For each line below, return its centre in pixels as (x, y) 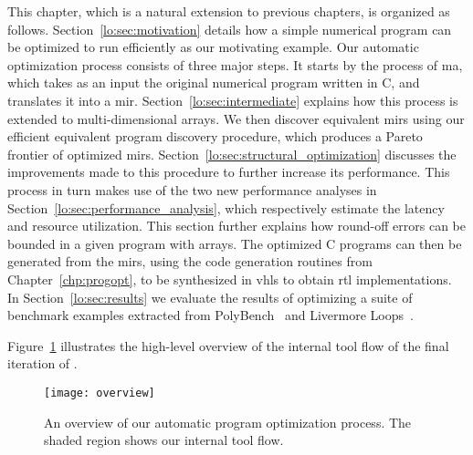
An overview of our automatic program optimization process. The (228, 422)
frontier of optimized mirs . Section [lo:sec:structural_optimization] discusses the (232, 154)
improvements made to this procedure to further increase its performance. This (229, 172)
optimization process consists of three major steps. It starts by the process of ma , (235, 64)
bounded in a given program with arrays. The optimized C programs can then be (235, 243)
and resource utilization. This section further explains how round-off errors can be (236, 226)
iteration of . (42, 363)
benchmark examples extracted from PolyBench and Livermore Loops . (210, 315)
